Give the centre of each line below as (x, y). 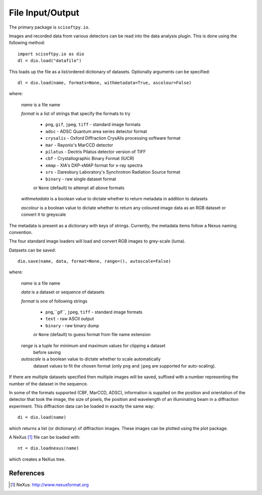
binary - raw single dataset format (81, 179)
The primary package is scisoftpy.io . (49, 27)
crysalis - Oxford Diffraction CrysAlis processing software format (113, 138)
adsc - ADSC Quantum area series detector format (96, 131)
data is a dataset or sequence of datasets (63, 292)
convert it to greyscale (44, 215)
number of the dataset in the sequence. (49, 383)
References (27, 473)
